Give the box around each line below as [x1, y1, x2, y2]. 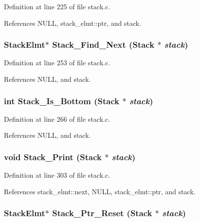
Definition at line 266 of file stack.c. [4, 113, 110, 124]
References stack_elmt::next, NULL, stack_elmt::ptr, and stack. [4, 186, 196, 196]
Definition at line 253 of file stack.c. [4, 57, 110, 68]
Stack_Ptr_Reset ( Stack [52, 207, 152, 219]
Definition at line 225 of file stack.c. [4, 1, 110, 11]
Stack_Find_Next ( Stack [52, 38, 155, 51]
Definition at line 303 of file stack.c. [4, 170, 110, 180]
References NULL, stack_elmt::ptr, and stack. [4, 18, 142, 28]
